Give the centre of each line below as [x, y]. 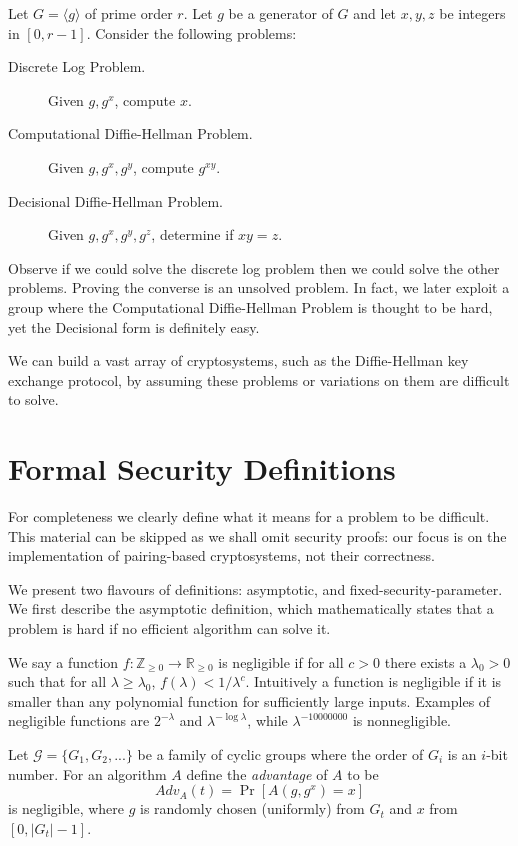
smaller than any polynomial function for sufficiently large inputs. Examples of [249, 700]
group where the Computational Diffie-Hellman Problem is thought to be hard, [250, 306]
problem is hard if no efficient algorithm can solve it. [169, 628]
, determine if [192, 234]
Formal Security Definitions [202, 468]
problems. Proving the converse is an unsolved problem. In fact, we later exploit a [259, 287]
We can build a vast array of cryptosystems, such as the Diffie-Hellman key [238, 360]
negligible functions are [79, 720]
